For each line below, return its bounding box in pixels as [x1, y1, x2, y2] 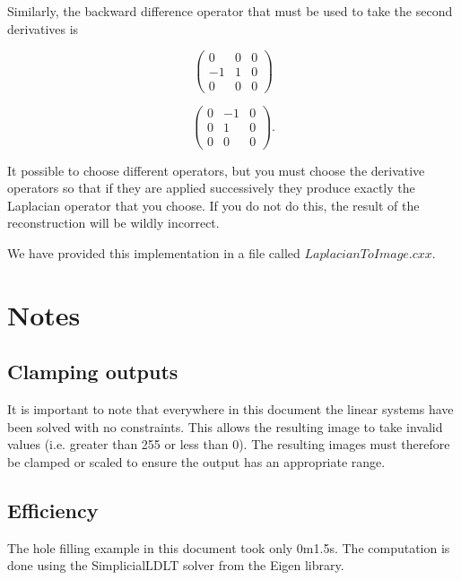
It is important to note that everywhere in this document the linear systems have [7, 400, 454, 419]
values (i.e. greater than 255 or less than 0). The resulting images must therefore [7, 435, 450, 454]
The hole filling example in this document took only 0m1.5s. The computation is [7, 538, 450, 557]
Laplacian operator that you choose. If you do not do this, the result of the [7, 195, 420, 214]
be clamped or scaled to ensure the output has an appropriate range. [7, 452, 386, 471]
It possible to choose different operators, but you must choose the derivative [7, 160, 425, 179]
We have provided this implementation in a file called [7, 243, 300, 262]
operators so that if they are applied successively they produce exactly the [7, 178, 415, 197]
